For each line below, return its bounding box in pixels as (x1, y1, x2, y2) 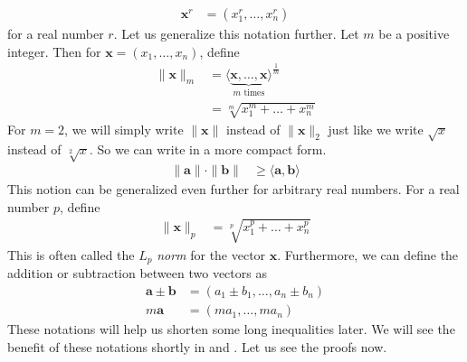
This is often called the (7, 245, 135, 264)
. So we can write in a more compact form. (89, 140, 327, 159)
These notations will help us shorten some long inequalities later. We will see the (7, 320, 455, 339)
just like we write (328, 119, 424, 138)
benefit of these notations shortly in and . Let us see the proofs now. (7, 337, 387, 356)
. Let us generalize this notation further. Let (113, 24, 359, 43)
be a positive (378, 24, 450, 43)
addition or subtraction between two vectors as (7, 264, 267, 283)
